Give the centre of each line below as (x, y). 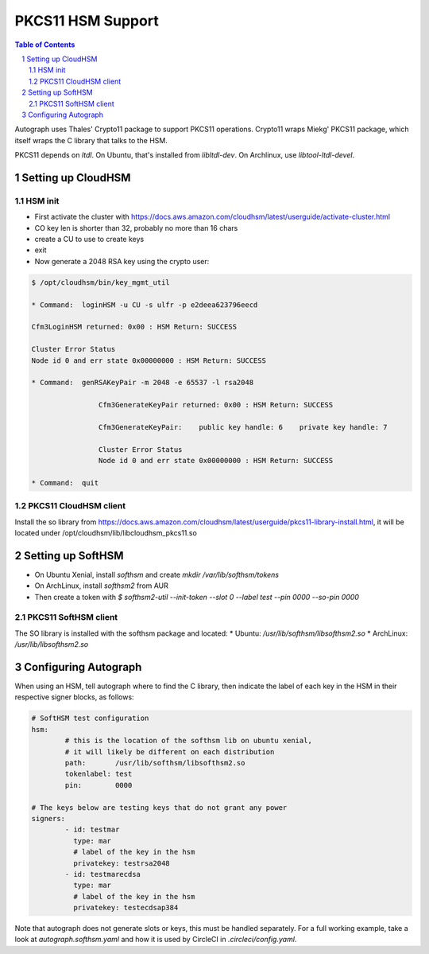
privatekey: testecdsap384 (126, 908)
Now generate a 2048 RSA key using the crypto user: (122, 261)
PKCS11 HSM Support (87, 21)
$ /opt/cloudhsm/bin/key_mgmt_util (100, 282)
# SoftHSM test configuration (90, 718)
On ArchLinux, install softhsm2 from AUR (101, 586)
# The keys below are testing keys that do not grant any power (159, 807)
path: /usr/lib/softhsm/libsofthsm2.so (155, 763)
